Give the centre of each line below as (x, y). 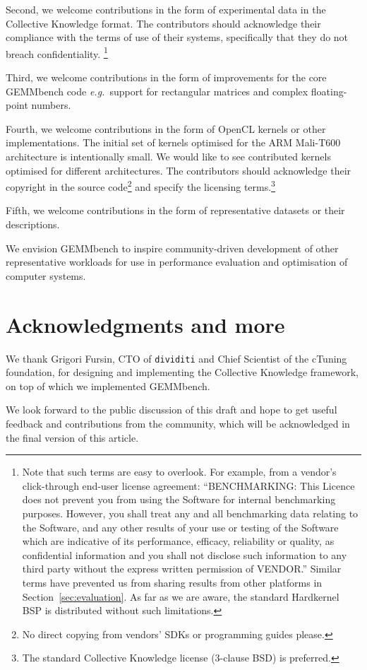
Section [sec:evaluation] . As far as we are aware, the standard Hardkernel (181, 596)
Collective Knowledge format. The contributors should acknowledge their (163, 23)
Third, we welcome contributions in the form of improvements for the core (166, 77)
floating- (329, 91)
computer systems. (46, 275)
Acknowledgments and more (145, 324)
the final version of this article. (72, 437)
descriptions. (33, 224)
